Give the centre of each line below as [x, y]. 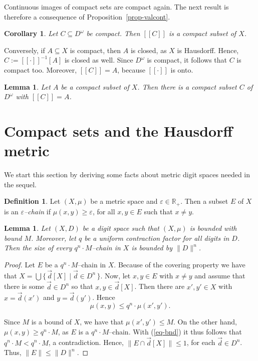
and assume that [220, 275]
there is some [24, 286]
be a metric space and [124, 201]
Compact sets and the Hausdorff [118, 130]
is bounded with [213, 228]
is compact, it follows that [187, 60]
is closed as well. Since [99, 60]
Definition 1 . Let [32, 201]
